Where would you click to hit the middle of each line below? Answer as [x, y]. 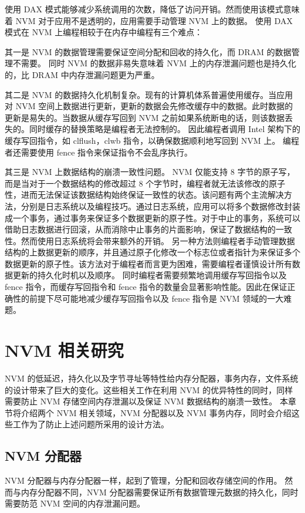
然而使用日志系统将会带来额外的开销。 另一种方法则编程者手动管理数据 [158, 240]
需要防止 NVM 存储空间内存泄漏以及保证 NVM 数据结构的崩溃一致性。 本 [146, 401]
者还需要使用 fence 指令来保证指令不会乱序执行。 [99, 152]
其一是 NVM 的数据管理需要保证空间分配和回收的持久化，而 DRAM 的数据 [148, 51]
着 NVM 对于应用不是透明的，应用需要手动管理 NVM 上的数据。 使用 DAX [149, 20]
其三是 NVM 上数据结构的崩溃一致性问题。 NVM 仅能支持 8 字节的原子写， [150, 172]
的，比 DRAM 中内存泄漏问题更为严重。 [82, 74]
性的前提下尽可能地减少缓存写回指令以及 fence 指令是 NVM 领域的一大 [148, 298]
